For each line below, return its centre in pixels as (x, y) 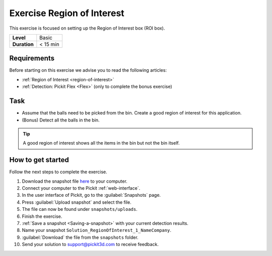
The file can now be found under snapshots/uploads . (80, 209)
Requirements (32, 58)
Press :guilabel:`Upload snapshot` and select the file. (77, 202)
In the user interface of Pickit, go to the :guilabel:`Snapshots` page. (91, 195)
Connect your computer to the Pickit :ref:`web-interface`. (81, 188)
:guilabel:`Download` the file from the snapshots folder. (80, 237)
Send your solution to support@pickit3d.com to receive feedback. (90, 244)
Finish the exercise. (42, 216)
